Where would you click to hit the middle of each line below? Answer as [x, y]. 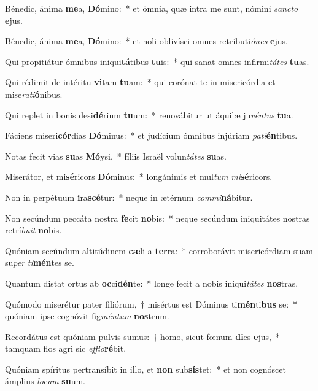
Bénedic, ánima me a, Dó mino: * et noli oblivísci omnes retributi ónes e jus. [146, 41]
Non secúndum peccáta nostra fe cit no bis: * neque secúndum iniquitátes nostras [157, 218]
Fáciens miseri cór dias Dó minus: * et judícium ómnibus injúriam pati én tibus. [151, 135]
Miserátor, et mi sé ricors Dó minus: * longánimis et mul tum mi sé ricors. [139, 176]
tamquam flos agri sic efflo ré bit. [66, 348]
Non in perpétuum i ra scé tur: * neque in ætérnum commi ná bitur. [129, 197]
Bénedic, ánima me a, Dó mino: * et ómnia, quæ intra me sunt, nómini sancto [152, 8]
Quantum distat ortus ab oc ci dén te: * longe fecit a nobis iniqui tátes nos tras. [152, 283]
